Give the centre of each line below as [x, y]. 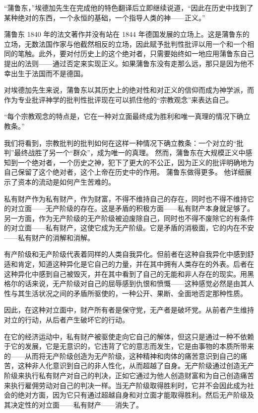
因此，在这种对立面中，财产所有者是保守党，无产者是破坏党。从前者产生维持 [129, 310]
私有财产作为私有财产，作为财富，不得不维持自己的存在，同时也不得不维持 [126, 198]
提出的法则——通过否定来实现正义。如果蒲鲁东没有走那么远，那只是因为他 [126, 63]
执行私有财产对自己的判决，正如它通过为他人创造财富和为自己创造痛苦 [139, 375]
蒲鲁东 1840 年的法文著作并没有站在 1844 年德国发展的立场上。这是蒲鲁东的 [127, 34]
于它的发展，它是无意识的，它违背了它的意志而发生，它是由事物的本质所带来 [129, 346]
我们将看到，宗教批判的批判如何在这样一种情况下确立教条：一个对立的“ [120, 143]
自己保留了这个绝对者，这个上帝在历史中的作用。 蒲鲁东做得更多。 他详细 [125, 172]
